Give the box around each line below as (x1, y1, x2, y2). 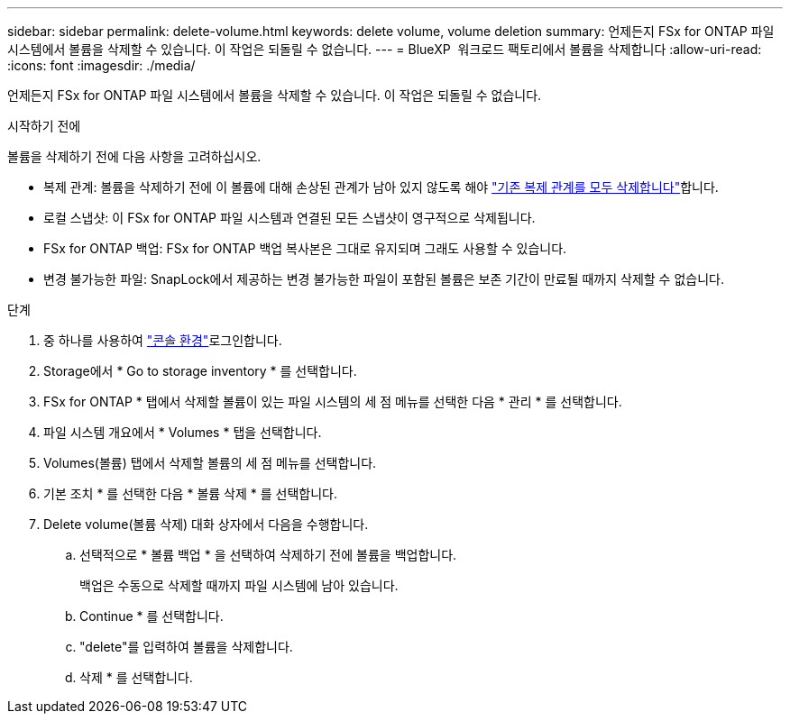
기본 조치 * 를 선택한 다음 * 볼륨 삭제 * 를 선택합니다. (43, 486, 337, 501)
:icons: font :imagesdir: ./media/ (7, 58, 196, 73)
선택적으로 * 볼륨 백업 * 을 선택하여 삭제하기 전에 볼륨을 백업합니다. (79, 547, 457, 562)
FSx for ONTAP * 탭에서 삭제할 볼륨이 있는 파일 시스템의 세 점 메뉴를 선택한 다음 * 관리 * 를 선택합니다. (43, 394, 622, 409)
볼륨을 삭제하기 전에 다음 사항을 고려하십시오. (7, 149, 262, 164)
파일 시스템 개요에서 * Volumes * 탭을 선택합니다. (43, 424, 322, 440)
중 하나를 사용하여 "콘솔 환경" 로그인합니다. (43, 333, 282, 348)
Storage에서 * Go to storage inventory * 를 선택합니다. (43, 363, 357, 379)
